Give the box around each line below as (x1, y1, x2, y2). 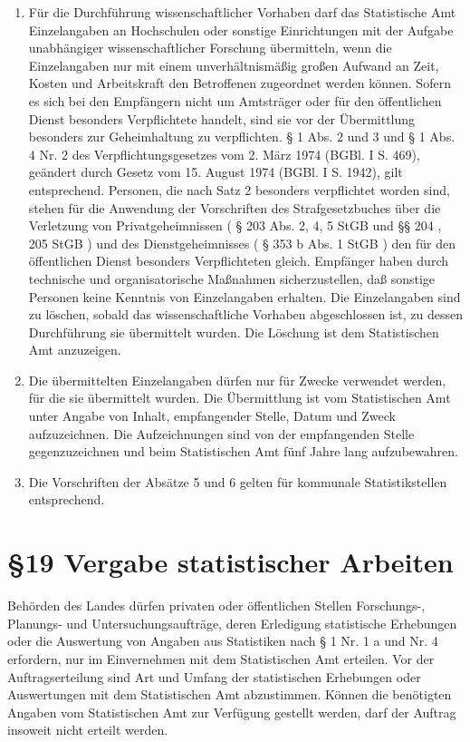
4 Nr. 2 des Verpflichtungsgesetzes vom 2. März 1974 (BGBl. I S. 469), (28, 144, 420, 163)
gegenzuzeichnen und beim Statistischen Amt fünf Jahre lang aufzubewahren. (28, 442, 458, 461)
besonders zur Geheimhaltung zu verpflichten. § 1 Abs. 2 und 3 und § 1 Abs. (28, 127, 456, 146)
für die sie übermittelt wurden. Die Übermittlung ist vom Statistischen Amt (28, 388, 451, 407)
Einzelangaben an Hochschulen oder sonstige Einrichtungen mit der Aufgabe (28, 20, 454, 39)
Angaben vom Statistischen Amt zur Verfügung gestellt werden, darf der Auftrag (7, 702, 456, 721)
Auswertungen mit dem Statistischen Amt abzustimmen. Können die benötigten (7, 685, 452, 704)
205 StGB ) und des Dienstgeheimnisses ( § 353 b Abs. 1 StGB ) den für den (28, 233, 456, 252)
